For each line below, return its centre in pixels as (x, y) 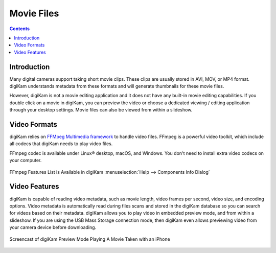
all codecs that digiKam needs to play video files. (61, 144)
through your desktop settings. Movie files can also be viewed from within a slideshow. (101, 110)
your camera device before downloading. (53, 227)
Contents (20, 29)
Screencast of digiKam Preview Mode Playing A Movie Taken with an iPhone (90, 239)
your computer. (26, 160)
